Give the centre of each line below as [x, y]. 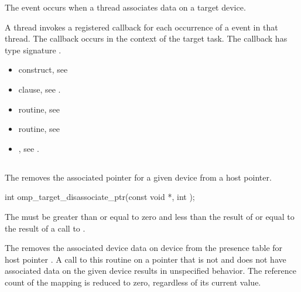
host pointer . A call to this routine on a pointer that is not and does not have [146, 259]
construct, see [43, 69]
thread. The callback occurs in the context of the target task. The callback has [146, 38]
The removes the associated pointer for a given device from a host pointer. [138, 177]
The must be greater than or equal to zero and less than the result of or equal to [150, 216]
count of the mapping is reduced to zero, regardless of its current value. [133, 282]
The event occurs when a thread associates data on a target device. [125, 7]
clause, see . [40, 89]
